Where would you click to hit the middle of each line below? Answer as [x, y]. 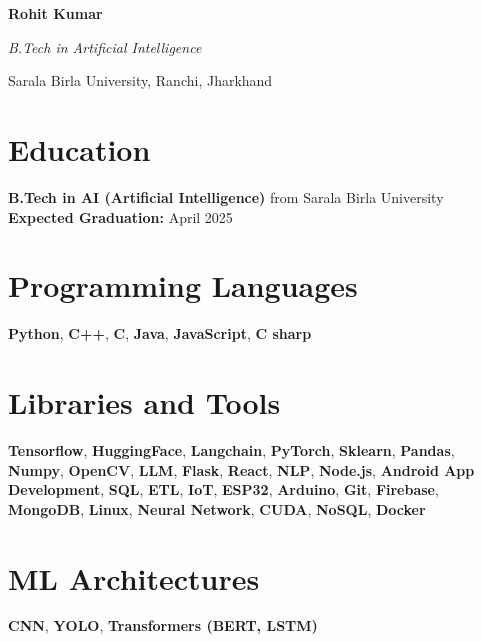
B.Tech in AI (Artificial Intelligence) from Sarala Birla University [226, 196]
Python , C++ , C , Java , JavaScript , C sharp [160, 333]
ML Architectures [134, 577]
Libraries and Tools [144, 402]
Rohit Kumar [55, 13]
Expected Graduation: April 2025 [120, 216]
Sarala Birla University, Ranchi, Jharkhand [140, 80]
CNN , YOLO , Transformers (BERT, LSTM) [163, 625]
